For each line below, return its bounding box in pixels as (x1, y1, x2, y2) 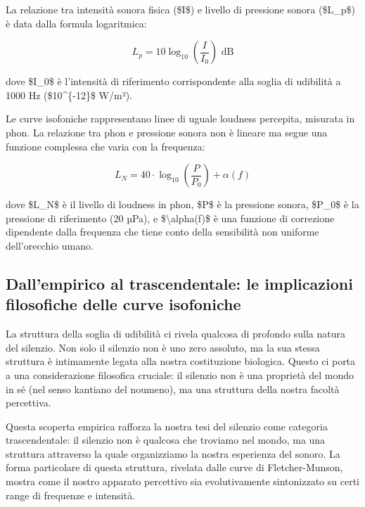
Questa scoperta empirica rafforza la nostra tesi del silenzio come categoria (6, 418, 328, 433)
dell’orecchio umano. (6, 238, 94, 252)
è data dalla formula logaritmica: (6, 15, 147, 30)
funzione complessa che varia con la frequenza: (6, 139, 205, 153)
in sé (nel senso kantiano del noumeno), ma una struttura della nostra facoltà (6, 381, 340, 396)
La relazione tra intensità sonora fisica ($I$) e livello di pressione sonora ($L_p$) (6, 2, 355, 16)
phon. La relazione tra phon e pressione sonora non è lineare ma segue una (6, 124, 328, 139)
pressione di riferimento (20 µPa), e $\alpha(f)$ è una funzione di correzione (6, 210, 335, 225)
